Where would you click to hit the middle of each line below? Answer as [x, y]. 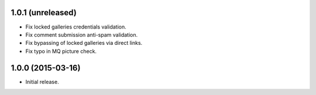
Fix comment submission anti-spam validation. [82, 34]
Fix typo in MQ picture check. [61, 51]
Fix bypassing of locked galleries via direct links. [84, 43]
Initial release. [42, 82]
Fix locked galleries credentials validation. [76, 27]
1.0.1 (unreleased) [44, 13]
